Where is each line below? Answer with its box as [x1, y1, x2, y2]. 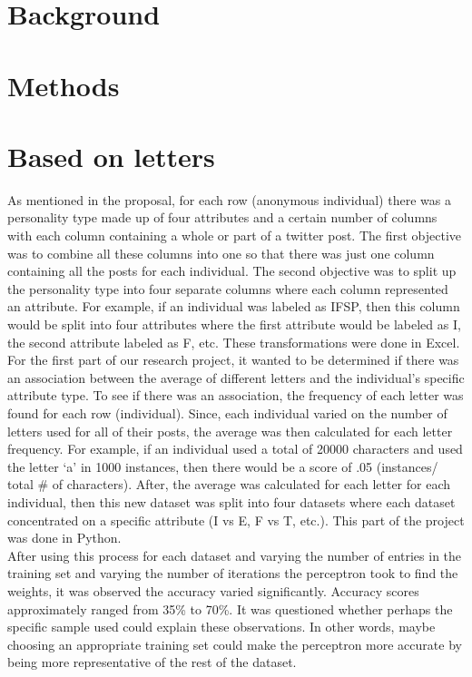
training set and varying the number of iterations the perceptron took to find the [7, 564, 458, 583]
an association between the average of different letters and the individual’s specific [7, 368, 465, 387]
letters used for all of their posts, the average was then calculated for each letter [7, 421, 453, 440]
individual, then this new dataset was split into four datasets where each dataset [7, 492, 456, 511]
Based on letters [7, 137, 215, 174]
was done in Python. [7, 528, 122, 547]
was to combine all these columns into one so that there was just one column [7, 243, 435, 262]
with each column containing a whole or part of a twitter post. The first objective [7, 226, 462, 245]
